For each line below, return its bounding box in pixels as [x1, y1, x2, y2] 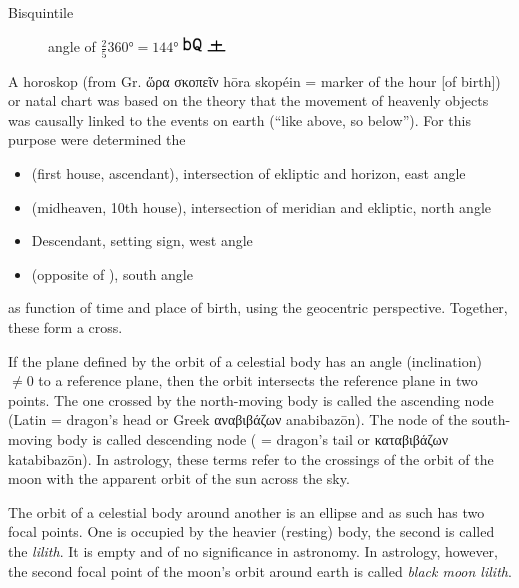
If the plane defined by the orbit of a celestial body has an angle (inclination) [8, 350, 482, 371]
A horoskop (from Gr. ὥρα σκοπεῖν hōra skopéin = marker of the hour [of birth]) [8, 70, 501, 91]
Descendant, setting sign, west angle [31, 230, 253, 251]
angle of [48, 36, 96, 57]
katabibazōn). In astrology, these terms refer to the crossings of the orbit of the [8, 448, 494, 469]
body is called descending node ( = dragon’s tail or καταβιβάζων [56, 428, 449, 449]
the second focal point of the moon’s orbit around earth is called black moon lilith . [8, 560, 512, 581]
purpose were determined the [8, 129, 186, 150]
